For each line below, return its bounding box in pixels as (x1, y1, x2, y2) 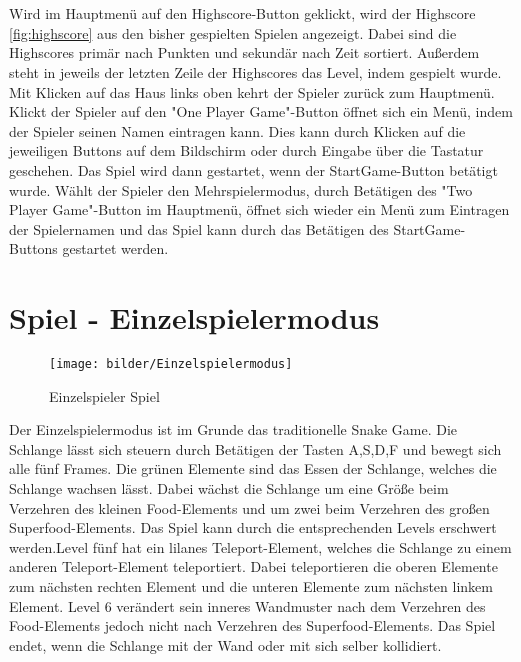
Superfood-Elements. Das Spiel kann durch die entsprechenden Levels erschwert (9, 517, 497, 538)
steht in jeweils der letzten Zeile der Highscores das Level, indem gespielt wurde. (9, 61, 502, 82)
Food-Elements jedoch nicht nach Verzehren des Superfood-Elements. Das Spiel (9, 615, 496, 636)
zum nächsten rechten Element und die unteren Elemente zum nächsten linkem (9, 576, 493, 597)
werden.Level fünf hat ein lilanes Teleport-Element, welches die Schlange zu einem (9, 536, 512, 557)
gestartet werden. (62, 238, 169, 259)
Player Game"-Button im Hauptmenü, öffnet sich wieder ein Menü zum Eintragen (9, 199, 510, 220)
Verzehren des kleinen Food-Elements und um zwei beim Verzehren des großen (9, 497, 490, 518)
